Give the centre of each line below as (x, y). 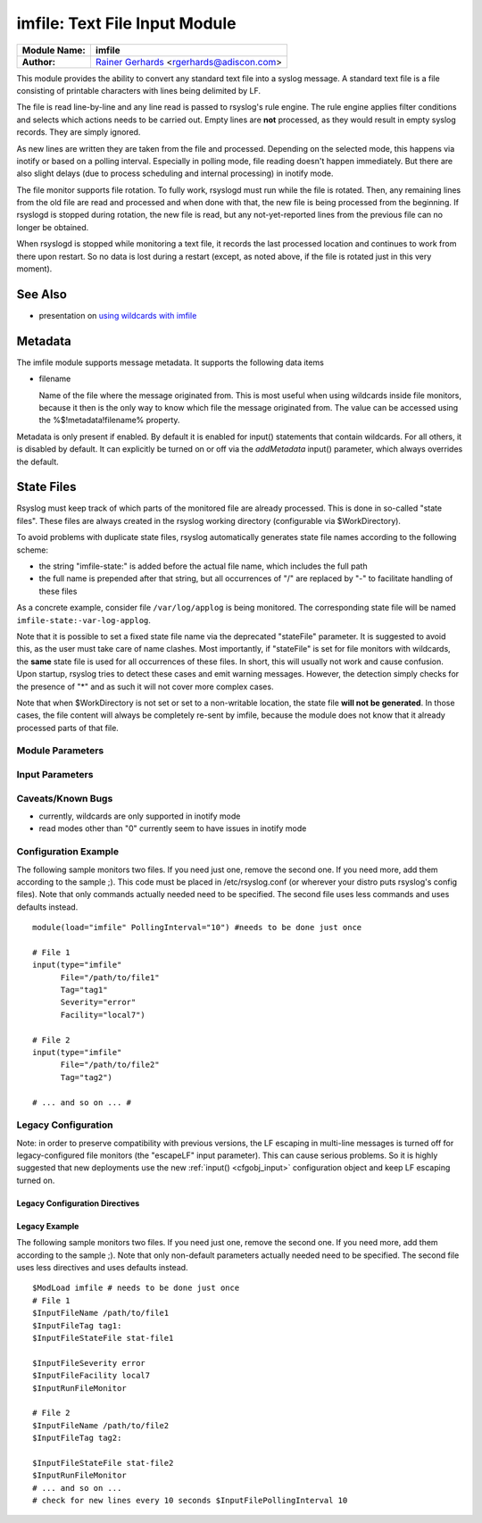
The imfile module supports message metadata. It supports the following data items (170, 362)
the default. (38, 462)
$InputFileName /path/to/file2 (101, 1425)
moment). (34, 269)
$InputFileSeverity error (89, 1363)
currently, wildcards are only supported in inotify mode (140, 816)
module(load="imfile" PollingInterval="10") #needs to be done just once (197, 928)
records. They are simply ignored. (79, 132)
